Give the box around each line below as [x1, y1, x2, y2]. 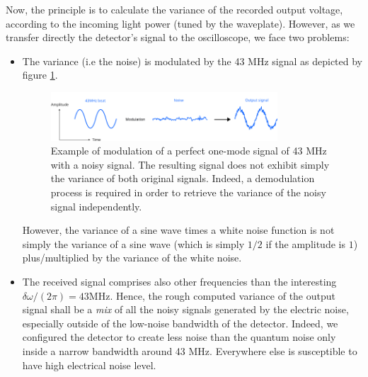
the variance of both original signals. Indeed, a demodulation [50, 171, 315, 186]
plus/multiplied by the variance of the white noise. [22, 250, 242, 265]
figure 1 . [22, 67, 58, 82]
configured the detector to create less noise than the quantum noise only [22, 330, 336, 344]
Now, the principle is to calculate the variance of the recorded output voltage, [6, 2, 343, 16]
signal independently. [50, 198, 142, 213]
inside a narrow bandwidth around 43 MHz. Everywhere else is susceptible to [22, 344, 357, 359]
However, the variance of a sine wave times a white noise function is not [22, 223, 335, 237]
